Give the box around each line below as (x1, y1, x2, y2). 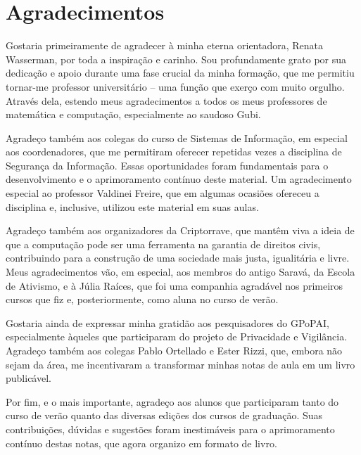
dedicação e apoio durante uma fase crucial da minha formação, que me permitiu (6, 65, 355, 80)
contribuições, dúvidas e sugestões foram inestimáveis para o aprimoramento (6, 421, 335, 436)
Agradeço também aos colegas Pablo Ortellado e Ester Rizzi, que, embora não (6, 343, 343, 357)
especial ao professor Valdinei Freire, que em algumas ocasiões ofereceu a (6, 186, 319, 200)
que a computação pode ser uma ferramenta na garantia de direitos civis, (6, 236, 321, 251)
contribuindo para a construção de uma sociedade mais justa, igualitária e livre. (6, 250, 350, 265)
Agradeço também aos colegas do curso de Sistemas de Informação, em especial (6, 130, 348, 145)
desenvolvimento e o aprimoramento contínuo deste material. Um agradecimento (6, 172, 352, 186)
